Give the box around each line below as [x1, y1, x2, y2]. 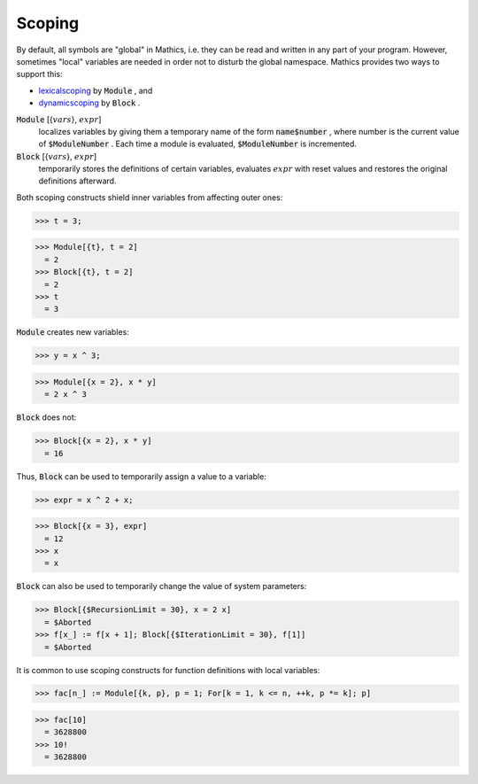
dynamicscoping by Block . [38, 97, 141, 108]
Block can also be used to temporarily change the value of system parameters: [16, 581, 307, 592]
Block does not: [16, 412, 77, 423]
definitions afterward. [38, 175, 117, 186]
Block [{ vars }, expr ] [16, 151, 97, 161]
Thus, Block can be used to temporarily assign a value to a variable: [16, 470, 267, 482]
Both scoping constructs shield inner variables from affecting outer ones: [16, 191, 283, 203]
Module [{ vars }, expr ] [16, 113, 102, 124]
